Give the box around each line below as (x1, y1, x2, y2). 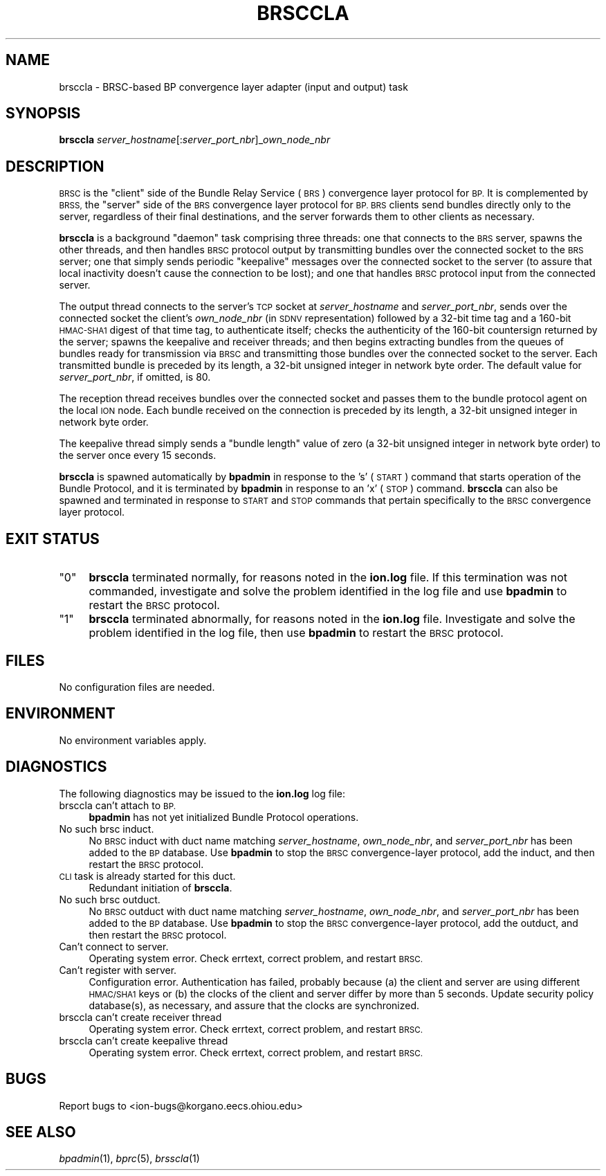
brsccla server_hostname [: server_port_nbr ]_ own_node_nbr (59, 134, 331, 146)
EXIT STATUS (6, 530, 100, 548)
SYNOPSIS (6, 105, 81, 123)
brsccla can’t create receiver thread (59, 1011, 222, 1023)
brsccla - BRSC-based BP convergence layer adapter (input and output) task (59, 80, 408, 93)
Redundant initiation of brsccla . (89, 881, 232, 894)
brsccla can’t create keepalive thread (59, 1034, 228, 1047)
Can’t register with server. (59, 964, 177, 976)
